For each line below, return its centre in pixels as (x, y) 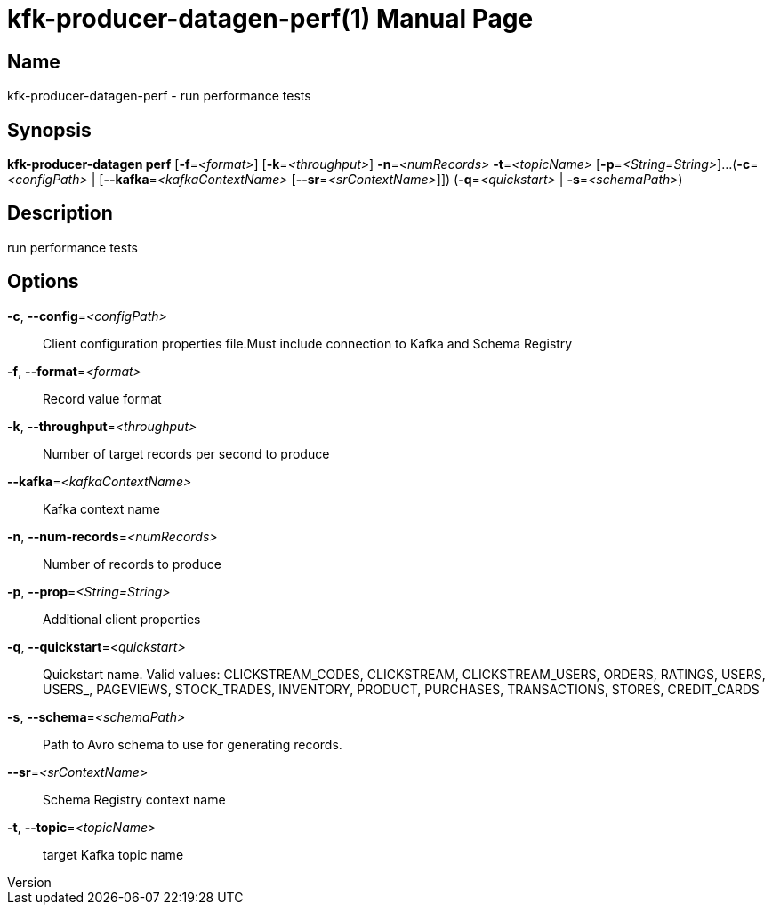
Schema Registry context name (134, 799)
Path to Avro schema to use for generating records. (193, 744)
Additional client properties (122, 619)
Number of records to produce (132, 564)
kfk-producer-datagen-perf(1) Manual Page (270, 19)
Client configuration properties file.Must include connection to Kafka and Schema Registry (308, 343)
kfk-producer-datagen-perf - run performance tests (159, 96)
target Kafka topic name (113, 854)
